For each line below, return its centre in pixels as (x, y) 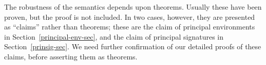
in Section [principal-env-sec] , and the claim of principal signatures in (114, 36)
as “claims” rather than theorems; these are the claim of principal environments (130, 27)
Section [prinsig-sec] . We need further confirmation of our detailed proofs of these (133, 46)
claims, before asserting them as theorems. (71, 56)
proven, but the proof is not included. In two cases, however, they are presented (130, 17)
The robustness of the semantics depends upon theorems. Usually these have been (133, 7)
